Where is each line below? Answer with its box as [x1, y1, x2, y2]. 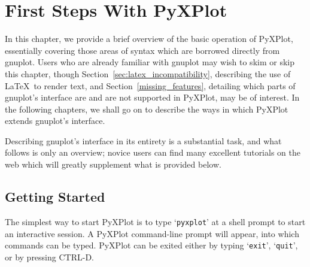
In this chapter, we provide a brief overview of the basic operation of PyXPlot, [5, 32, 293, 45]
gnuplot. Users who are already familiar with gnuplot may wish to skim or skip [5, 56, 294, 68]
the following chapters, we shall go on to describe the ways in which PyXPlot [5, 102, 288, 115]
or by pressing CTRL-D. [5, 250, 94, 263]
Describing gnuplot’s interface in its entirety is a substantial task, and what [5, 134, 282, 147]
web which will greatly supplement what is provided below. [5, 158, 221, 171]
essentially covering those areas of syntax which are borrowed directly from [5, 44, 280, 56]
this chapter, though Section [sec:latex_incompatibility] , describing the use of [5, 67, 291, 80]
